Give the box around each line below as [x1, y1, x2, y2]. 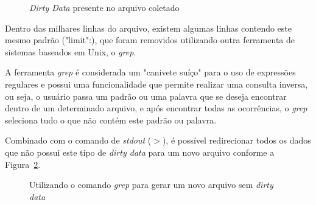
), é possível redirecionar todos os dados [162, 134, 311, 147]
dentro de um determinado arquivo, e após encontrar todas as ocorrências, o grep [5, 102, 307, 114]
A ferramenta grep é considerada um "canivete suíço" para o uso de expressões [5, 66, 296, 78]
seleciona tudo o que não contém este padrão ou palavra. [5, 113, 217, 126]
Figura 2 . [5, 158, 41, 170]
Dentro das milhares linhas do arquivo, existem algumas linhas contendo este [5, 21, 292, 34]
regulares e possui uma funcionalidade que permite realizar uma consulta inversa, [5, 77, 308, 90]
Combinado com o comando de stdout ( [5, 134, 152, 147]
